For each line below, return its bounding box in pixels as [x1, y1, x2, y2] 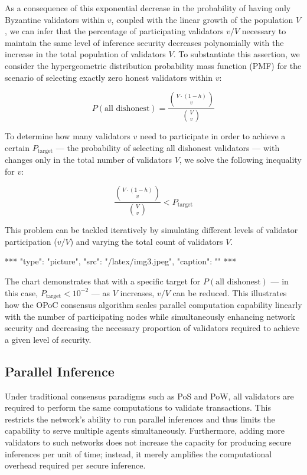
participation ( [5, 235, 57, 247]
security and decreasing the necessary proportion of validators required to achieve [5, 322, 300, 334]
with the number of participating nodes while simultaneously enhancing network [5, 310, 295, 322]
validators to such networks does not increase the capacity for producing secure [5, 435, 292, 448]
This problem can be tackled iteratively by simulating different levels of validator [5, 224, 298, 236]
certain [5, 141, 30, 153]
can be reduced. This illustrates [172, 286, 287, 299]
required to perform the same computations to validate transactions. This [5, 401, 271, 414]
